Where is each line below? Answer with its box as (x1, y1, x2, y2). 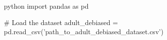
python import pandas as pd (4, 1, 89, 11)
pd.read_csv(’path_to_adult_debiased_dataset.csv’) (4, 27, 164, 37)
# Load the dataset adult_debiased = (4, 17, 118, 27)
